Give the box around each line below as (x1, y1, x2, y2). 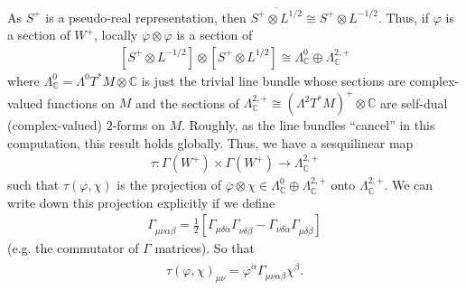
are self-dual (379, 93, 448, 112)
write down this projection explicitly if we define (7, 192, 275, 211)
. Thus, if (377, 7, 430, 26)
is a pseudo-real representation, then (45, 7, 247, 26)
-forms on (112, 116, 165, 135)
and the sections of (135, 93, 239, 112)
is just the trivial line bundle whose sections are (141, 70, 405, 89)
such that (7, 175, 60, 194)
